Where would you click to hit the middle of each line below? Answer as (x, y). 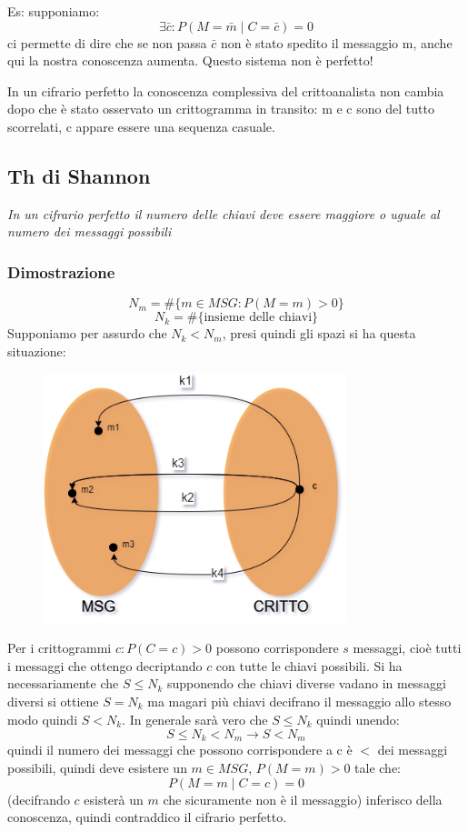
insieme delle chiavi (258, 318)
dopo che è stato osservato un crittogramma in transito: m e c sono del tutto (221, 109)
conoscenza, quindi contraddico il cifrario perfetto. (147, 817)
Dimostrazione (61, 271)
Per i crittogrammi (60, 648)
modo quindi (43, 719)
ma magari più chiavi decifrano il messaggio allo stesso (299, 701)
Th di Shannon (79, 175)
